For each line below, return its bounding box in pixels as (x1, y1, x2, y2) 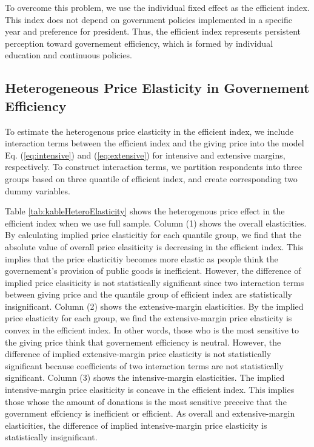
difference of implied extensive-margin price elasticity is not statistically (5, 347, 272, 360)
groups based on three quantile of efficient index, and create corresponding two (5, 172, 298, 185)
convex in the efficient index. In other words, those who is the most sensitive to (5, 324, 299, 336)
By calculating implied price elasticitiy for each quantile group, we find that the (5, 228, 301, 241)
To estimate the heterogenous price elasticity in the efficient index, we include (5, 125, 294, 137)
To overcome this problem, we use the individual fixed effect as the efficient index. (5, 1, 310, 13)
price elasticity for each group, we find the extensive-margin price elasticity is (5, 312, 292, 324)
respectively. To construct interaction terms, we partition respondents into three (5, 160, 302, 173)
